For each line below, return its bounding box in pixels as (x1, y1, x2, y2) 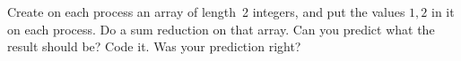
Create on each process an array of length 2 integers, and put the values (7, 3, 405, 20)
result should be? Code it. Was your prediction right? (7, 37, 301, 56)
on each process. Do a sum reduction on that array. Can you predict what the (7, 19, 435, 38)
